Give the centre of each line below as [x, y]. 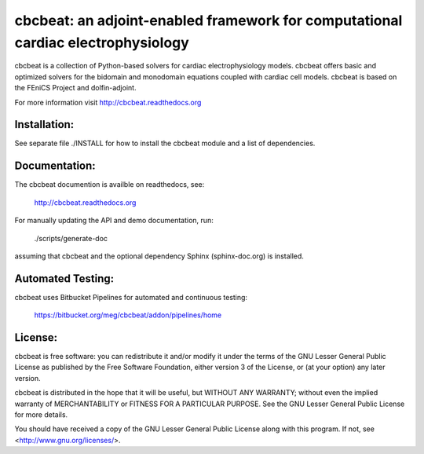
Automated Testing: [64, 278]
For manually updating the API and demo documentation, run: [114, 221]
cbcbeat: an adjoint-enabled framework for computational [208, 20]
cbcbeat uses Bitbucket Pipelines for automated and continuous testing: [131, 297]
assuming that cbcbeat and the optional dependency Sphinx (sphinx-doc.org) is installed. [159, 256]
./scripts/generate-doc [71, 238]
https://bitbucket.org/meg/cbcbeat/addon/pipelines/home [128, 315]
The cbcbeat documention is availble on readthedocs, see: [110, 185]
